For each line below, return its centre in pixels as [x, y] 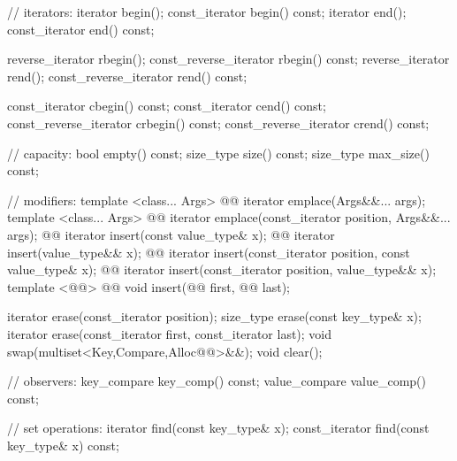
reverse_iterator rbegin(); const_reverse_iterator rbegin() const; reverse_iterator [228, 59]
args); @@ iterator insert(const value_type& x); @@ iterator [171, 234]
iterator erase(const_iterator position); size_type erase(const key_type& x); [214, 316]
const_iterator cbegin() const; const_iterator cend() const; [167, 106]
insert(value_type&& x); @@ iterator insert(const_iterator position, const [209, 252]
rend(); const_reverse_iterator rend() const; [127, 76]
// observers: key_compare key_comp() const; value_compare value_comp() [217, 381]
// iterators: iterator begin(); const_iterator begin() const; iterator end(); [207, 12]
